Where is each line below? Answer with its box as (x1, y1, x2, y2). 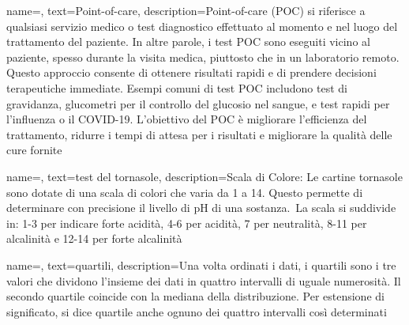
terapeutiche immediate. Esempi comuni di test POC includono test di (6, 79, 347, 96)
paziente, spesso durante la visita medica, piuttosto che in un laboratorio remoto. (6, 48, 400, 65)
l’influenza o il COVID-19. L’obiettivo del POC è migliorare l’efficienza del (6, 111, 367, 127)
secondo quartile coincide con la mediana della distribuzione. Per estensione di (6, 288, 385, 304)
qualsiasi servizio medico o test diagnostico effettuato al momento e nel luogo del (6, 17, 398, 34)
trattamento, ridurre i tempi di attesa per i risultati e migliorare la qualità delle (6, 126, 392, 142)
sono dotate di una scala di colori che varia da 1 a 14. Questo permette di (6, 183, 363, 200)
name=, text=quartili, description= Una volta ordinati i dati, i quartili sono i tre (6, 256, 396, 273)
